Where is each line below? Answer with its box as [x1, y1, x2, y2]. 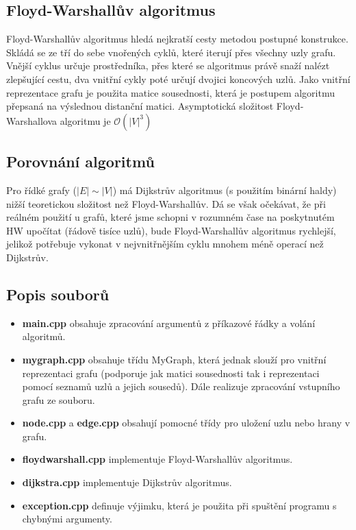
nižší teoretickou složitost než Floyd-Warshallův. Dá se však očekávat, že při [6, 196, 326, 210]
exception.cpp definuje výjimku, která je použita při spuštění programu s [22, 498, 337, 512]
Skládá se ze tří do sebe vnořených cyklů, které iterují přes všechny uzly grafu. [6, 45, 336, 59]
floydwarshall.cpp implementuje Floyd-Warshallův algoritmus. [22, 452, 293, 466]
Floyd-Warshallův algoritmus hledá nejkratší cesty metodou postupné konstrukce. [6, 32, 348, 46]
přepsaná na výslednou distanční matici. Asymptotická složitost [6, 99, 274, 113]
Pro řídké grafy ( [6, 182, 77, 197]
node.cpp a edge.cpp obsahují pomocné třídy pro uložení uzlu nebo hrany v [22, 415, 351, 430]
